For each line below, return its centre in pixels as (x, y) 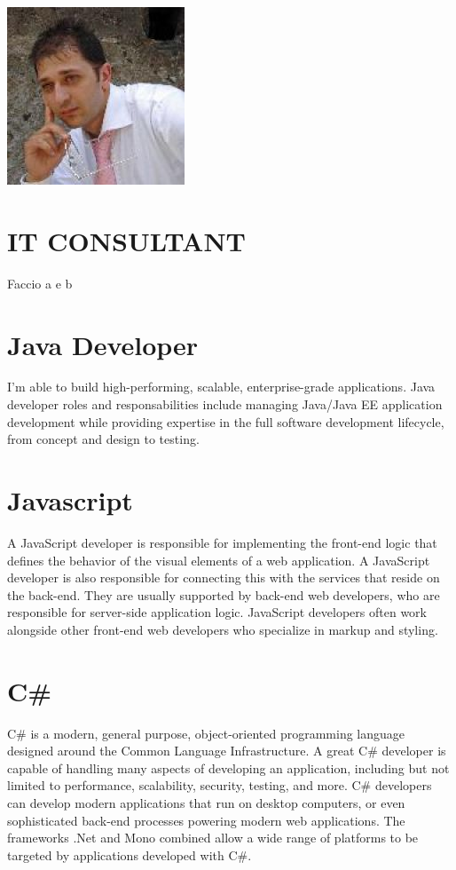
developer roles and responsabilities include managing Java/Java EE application (225, 404)
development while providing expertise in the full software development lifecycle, (226, 421)
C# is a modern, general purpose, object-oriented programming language (206, 733)
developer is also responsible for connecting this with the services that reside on (224, 577)
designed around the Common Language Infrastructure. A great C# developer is (227, 751)
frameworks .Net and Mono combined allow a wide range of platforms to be (213, 838)
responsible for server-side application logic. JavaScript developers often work (217, 612)
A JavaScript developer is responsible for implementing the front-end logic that (222, 542)
